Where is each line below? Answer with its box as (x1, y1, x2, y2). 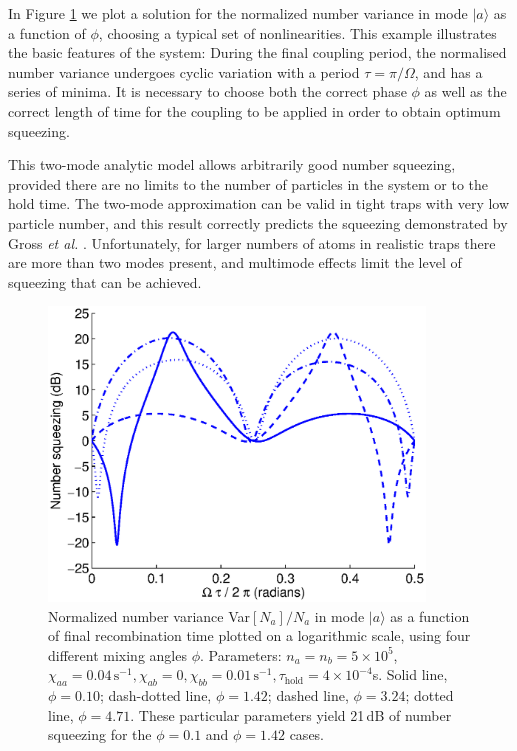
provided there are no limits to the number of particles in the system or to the (8, 173, 489, 194)
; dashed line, (267, 685, 349, 706)
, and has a (414, 61, 483, 82)
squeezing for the (48, 724, 152, 745)
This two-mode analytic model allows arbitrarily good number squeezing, (8, 154, 456, 175)
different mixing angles (48, 644, 187, 665)
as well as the (424, 81, 507, 102)
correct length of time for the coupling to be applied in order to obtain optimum (8, 100, 501, 121)
